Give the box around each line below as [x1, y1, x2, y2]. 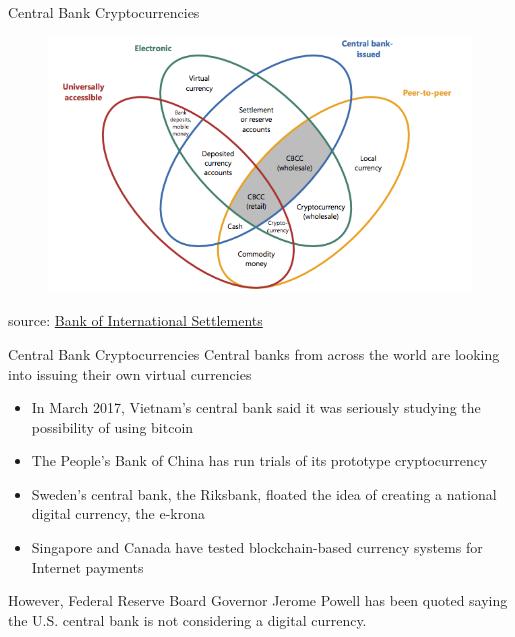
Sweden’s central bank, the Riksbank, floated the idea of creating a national [31, 483, 497, 504]
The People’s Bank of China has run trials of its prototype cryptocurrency [31, 450, 488, 471]
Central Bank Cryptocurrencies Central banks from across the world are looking [8, 343, 500, 364]
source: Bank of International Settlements [8, 310, 263, 331]
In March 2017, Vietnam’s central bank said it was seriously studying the [31, 397, 481, 418]
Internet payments [31, 556, 144, 577]
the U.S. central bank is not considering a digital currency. [8, 609, 367, 630]
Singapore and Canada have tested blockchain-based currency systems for [31, 537, 483, 558]
